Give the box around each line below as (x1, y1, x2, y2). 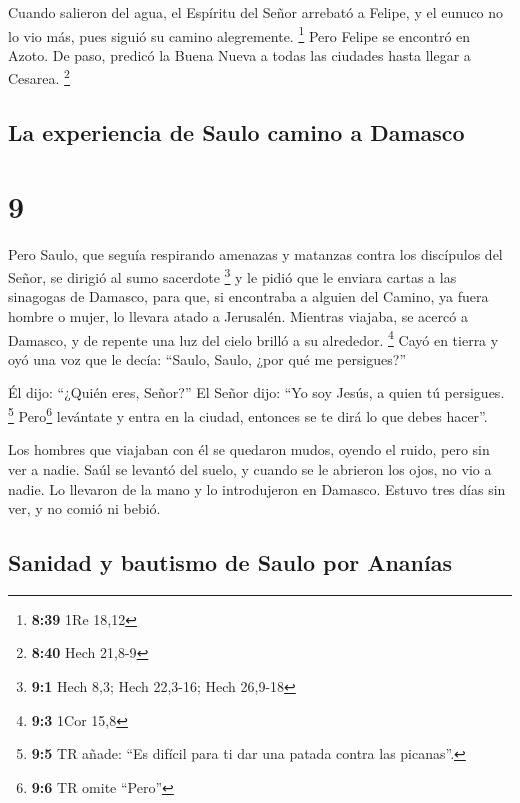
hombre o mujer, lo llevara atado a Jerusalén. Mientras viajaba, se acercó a (8, 306, 468, 327)
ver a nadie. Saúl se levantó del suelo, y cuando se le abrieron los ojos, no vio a (8, 458, 492, 479)
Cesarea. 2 (8, 65, 70, 89)
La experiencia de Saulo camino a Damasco (8, 117, 465, 148)
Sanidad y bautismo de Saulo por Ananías (8, 547, 453, 578)
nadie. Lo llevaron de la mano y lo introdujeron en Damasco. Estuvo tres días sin (8, 478, 506, 499)
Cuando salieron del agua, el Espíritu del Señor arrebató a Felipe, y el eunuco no (8, 2, 504, 22)
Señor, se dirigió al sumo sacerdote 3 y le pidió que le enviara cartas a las (8, 264, 457, 287)
